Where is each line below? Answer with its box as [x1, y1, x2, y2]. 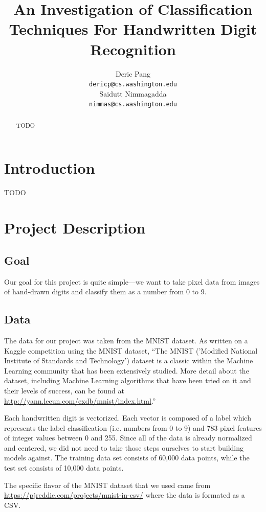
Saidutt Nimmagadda [99, 88, 167, 99]
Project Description [4, 217, 146, 238]
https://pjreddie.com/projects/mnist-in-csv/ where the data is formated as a [4, 490, 245, 500]
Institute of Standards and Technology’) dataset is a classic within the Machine [4, 355, 253, 366]
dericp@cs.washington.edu [89, 81, 177, 88]
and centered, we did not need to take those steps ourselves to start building [4, 442, 243, 453]
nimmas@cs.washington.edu [89, 101, 177, 108]
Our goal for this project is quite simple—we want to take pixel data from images [4, 276, 260, 287]
